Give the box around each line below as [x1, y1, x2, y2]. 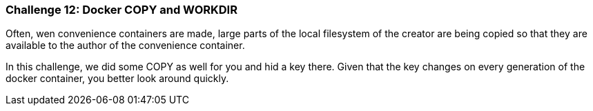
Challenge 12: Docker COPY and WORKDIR [6, 3, 237, 17]
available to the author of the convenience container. [6, 39, 245, 52]
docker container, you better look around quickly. [6, 72, 229, 85]
